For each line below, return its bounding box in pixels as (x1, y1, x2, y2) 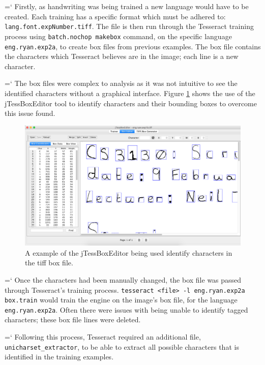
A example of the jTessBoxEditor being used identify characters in (25, 247, 232, 258)
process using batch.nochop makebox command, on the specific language (5, 31, 232, 41)
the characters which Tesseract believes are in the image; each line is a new (5, 51, 239, 62)
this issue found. (5, 108, 55, 118)
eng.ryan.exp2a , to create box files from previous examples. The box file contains (5, 41, 261, 51)
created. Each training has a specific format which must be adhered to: (5, 11, 226, 21)
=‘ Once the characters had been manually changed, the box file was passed (5, 274, 242, 285)
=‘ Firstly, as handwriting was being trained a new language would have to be (5, 1, 249, 11)
